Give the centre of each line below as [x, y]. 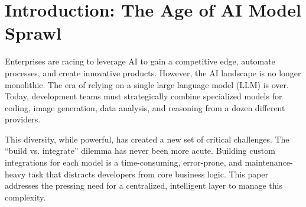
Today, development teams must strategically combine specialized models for [144, 96]
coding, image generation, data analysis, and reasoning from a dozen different [145, 107]
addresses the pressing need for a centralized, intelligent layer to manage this [144, 185]
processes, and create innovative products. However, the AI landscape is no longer [153, 72]
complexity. [25, 197]
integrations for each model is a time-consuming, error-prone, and [123, 162]
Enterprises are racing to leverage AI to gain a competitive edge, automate [140, 61]
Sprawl [33, 33]
